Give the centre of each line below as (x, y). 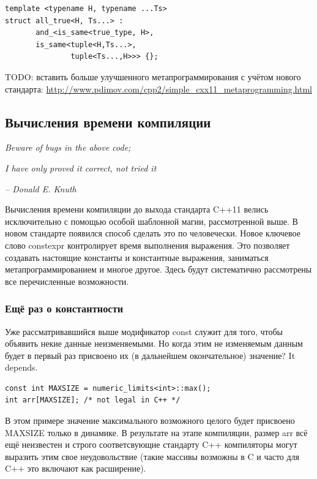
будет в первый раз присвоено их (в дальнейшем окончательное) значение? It (150, 355)
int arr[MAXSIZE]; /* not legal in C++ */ (93, 400)
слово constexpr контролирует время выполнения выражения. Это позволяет (147, 245)
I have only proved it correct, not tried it (81, 168)
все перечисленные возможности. (67, 281)
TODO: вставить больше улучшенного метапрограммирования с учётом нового (153, 76)
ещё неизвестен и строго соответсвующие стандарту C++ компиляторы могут (151, 444)
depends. (21, 367)
